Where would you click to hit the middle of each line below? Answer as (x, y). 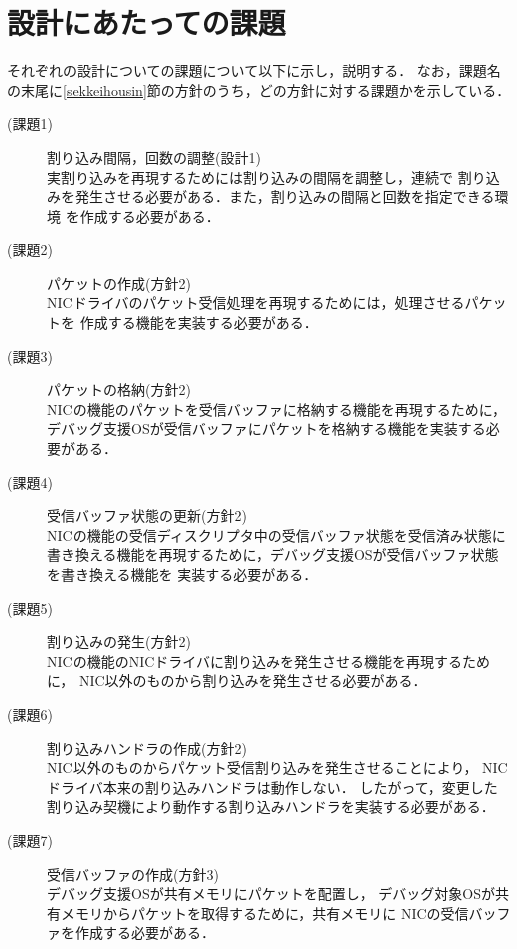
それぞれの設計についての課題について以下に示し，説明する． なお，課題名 (254, 70)
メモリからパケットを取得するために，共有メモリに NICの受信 (264, 912)
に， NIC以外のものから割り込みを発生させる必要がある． (237, 680)
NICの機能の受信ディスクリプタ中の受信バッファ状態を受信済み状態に (276, 534)
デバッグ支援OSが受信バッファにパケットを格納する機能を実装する (266, 428)
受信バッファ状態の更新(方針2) (147, 515)
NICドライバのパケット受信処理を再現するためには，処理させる (256, 302)
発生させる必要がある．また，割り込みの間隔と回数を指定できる (284, 196)
